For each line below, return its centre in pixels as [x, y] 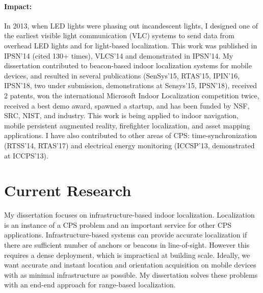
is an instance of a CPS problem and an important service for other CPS [118, 224]
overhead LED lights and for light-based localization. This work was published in [131, 45]
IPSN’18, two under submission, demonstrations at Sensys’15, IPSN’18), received [131, 85]
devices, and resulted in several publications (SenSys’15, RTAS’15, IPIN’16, [122, 75]
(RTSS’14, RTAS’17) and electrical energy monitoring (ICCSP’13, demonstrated [129, 145]
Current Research [68, 190]
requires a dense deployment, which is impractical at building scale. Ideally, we [127, 255]
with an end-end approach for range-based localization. [90, 285]
